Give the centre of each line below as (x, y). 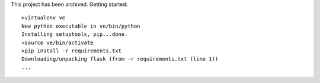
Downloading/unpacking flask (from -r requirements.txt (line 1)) (120, 59)
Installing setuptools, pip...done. (75, 34)
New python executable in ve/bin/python (81, 26)
